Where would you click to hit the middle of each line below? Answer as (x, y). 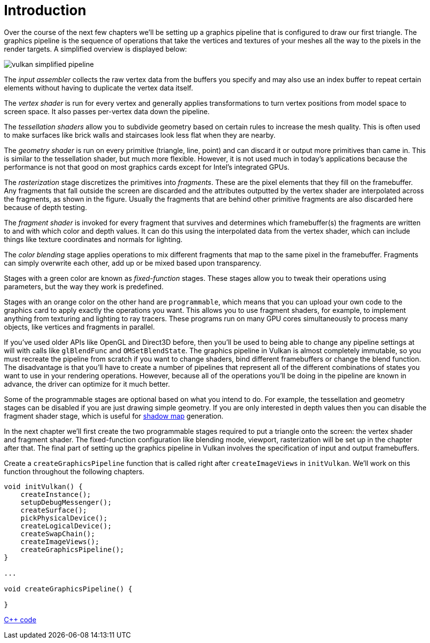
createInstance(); (56, 494)
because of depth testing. (45, 207)
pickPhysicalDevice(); (64, 518)
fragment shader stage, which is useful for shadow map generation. (114, 416)
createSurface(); (54, 510)
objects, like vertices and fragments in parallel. (79, 327)
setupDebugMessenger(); (66, 502)
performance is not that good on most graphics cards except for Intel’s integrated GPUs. (147, 167)
